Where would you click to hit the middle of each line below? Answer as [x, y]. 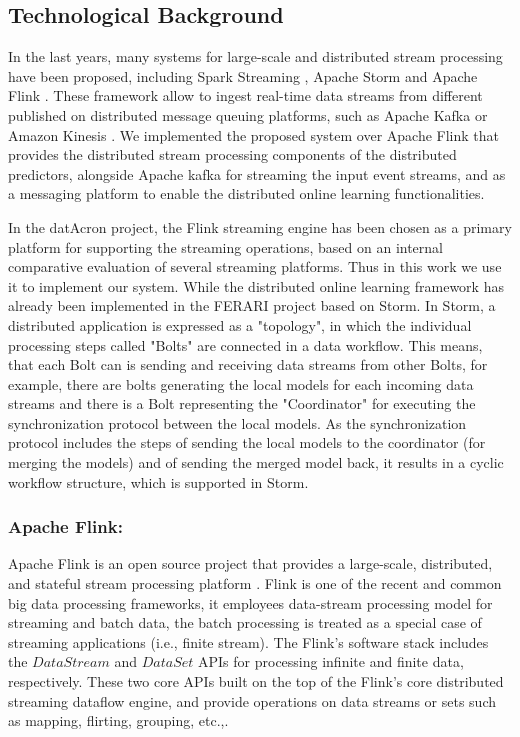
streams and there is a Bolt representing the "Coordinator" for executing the [242, 403]
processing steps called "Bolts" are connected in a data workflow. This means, [245, 344]
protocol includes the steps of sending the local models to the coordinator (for [247, 442]
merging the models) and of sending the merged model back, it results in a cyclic [256, 462]
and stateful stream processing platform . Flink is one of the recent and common [255, 583]
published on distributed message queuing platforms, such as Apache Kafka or [248, 114]
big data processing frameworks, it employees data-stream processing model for [250, 602]
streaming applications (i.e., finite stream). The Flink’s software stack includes [248, 641]
